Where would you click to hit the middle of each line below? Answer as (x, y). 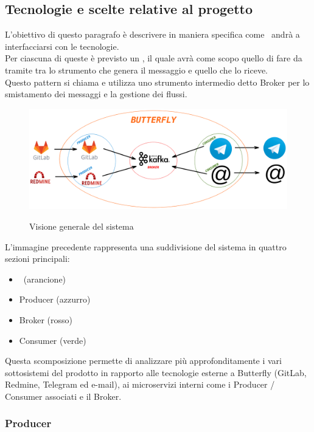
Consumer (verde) (53, 340)
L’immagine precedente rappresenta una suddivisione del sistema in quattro (146, 246)
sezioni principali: (37, 259)
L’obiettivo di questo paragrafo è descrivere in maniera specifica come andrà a (152, 34)
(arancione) (45, 279)
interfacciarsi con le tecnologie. (62, 46)
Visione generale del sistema (82, 226)
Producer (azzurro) (55, 299)
